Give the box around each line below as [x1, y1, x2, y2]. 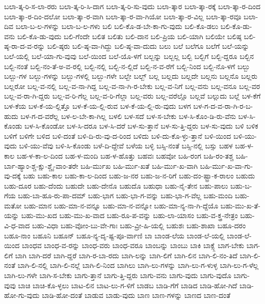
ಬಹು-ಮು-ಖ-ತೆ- [220, 200, 261, 210]
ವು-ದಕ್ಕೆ [4, 170, 21, 181]
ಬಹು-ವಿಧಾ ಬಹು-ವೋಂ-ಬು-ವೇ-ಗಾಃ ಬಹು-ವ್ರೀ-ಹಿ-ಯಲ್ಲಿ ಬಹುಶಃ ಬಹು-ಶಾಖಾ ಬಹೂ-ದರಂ [32, 220, 246, 231]
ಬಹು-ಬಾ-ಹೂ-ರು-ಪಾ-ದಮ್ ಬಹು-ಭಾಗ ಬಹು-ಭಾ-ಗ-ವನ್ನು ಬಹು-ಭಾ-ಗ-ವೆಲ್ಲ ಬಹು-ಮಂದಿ [18, 190, 233, 201]
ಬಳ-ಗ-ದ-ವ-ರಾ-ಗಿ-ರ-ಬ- [193, 100, 253, 111]
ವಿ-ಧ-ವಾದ [4, 220, 30, 231]
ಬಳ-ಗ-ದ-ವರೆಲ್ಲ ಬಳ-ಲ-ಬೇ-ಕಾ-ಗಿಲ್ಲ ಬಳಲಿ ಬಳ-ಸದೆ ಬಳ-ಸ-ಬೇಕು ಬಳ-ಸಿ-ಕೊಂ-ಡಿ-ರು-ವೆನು [20, 110, 236, 121]
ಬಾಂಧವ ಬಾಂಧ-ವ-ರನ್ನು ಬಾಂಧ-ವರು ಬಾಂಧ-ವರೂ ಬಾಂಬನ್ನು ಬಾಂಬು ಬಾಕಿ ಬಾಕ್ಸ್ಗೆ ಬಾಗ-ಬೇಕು [21, 240, 244, 251]
